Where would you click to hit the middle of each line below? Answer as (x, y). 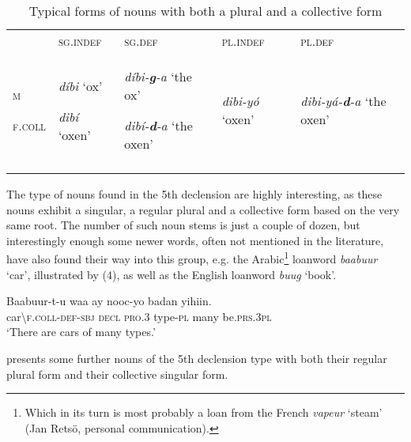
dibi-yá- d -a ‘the (343, 101)
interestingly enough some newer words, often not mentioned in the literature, (195, 240)
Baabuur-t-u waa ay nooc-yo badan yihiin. (109, 301)
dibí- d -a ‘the (158, 125)
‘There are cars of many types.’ (81, 332)
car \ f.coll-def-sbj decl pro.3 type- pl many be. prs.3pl (139, 316)
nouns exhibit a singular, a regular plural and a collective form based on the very (203, 209)
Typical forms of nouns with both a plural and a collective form (205, 11)
